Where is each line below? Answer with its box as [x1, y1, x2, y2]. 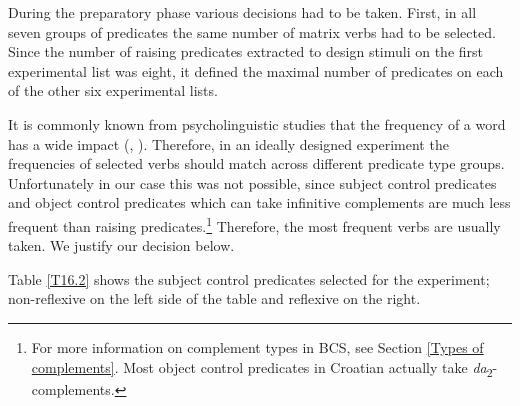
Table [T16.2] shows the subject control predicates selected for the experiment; [8, 268, 490, 289]
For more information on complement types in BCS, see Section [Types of [31, 336, 484, 357]
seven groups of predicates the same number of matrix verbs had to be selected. [8, 21, 496, 42]
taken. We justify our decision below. [8, 235, 235, 256]
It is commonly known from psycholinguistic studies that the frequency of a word [8, 113, 506, 134]
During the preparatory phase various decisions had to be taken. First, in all [8, 2, 477, 22]
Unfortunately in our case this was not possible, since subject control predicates [8, 172, 497, 193]
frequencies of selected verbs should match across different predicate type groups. [8, 153, 505, 174]
